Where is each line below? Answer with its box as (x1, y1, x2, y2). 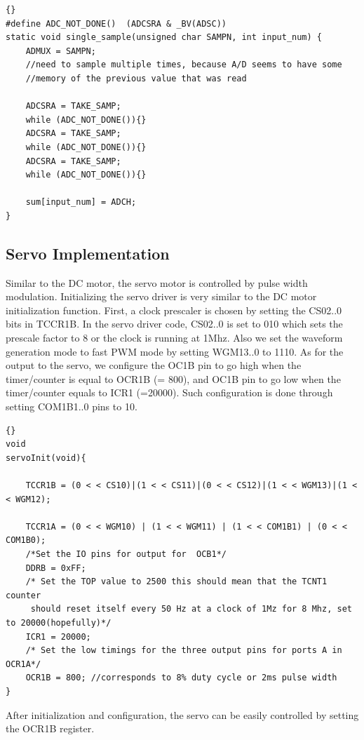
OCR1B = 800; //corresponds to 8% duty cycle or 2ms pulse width (25, 673, 337, 683)
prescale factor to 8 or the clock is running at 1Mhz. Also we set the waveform (6, 330, 343, 345)
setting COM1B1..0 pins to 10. (6, 399, 137, 414)
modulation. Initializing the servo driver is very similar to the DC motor (6, 289, 317, 304)
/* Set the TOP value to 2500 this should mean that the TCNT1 (25, 577, 328, 587)
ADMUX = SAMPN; (25, 46, 96, 56)
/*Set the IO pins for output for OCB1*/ (25, 549, 227, 559)
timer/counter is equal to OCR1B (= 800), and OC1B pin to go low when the (6, 371, 341, 386)
